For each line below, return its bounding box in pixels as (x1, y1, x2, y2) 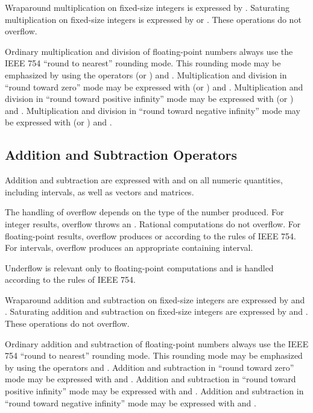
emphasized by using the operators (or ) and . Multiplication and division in (5, 68, 287, 81)
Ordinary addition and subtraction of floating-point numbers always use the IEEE (5, 337, 309, 350)
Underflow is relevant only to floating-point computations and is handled (5, 261, 274, 274)
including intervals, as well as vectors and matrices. (5, 185, 194, 198)
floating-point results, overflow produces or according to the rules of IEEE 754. (5, 229, 296, 242)
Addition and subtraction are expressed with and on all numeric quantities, (5, 174, 283, 186)
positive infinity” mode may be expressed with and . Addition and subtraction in (5, 385, 304, 397)
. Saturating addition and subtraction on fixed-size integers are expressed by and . (5, 305, 308, 318)
